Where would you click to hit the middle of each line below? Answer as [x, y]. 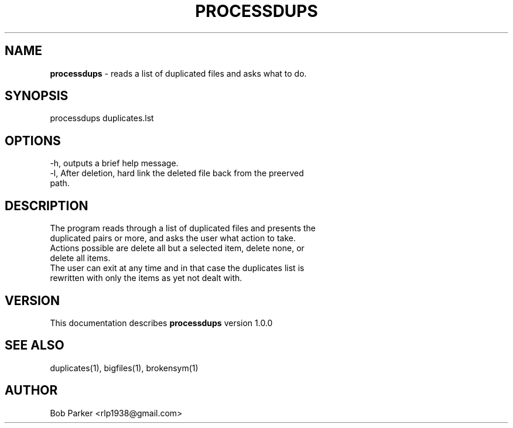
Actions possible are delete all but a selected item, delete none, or [177, 248]
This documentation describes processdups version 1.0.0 [161, 323]
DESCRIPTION [47, 206]
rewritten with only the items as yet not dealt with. [146, 278]
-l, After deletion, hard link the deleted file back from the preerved [177, 173]
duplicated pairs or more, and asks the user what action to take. [173, 238]
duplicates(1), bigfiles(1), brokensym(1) [124, 368]
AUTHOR [31, 391]
